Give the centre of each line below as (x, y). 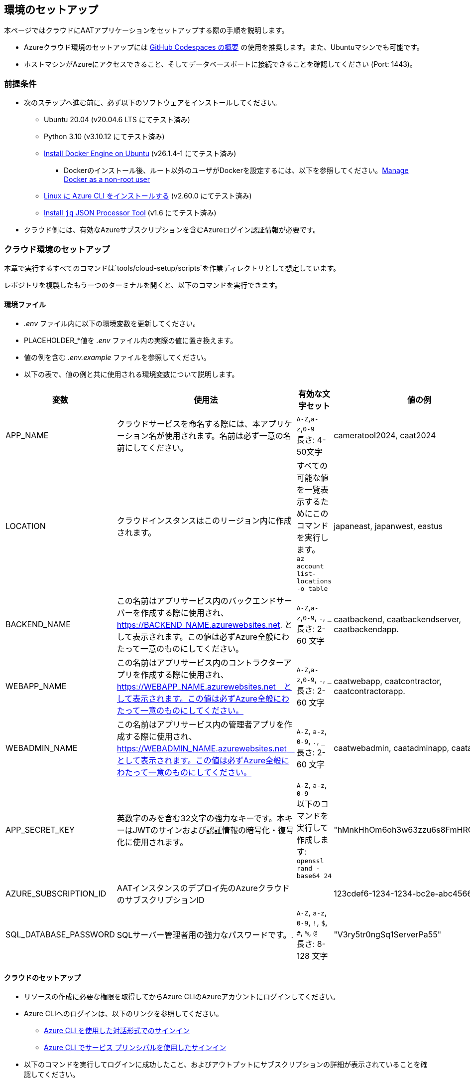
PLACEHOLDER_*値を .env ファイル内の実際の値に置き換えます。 (131, 341)
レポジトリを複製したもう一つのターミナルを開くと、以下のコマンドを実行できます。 (143, 285)
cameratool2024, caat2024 (385, 436)
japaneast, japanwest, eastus (388, 526)
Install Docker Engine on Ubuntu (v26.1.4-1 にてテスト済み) (140, 154)
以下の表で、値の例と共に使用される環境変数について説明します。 (131, 374)
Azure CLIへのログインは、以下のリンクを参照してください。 (123, 1014)
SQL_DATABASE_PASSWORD (60, 935)
